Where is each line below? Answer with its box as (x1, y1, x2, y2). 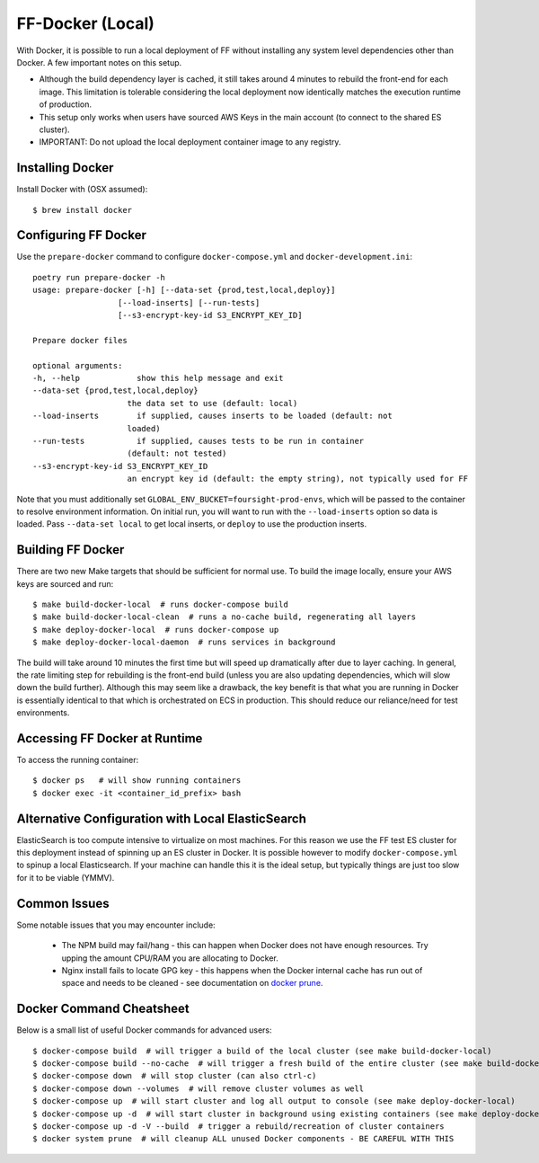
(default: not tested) (127, 448, 227, 458)
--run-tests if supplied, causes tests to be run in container (32, 436, 365, 446)
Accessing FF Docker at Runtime (16, 731, 203, 746)
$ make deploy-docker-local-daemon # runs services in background (32, 637, 336, 647)
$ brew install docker (32, 205, 133, 215)
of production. (39, 99, 93, 110)
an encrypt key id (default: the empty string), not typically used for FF (127, 474, 469, 484)
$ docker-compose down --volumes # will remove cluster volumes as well (32, 1083, 365, 1094)
